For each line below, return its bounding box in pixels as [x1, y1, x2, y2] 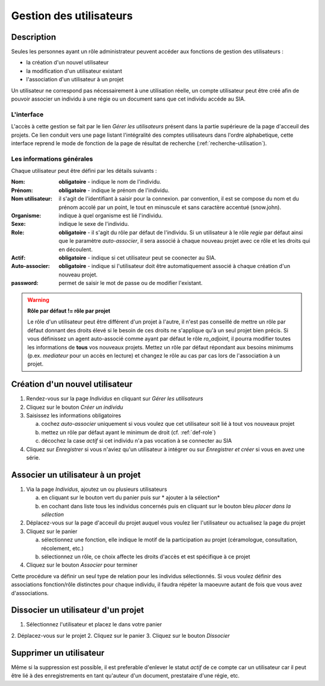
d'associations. [11, 589, 49, 596]
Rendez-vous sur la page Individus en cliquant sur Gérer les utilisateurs [26, 395, 203, 402]
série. [26, 454, 40, 461]
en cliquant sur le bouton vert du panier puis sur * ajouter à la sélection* [41, 494, 220, 501]
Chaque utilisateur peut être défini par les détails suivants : [11, 167, 157, 175]
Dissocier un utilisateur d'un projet [11, 605, 144, 616]
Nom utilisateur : [11, 195, 52, 202]
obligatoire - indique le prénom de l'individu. [58, 187, 170, 194]
